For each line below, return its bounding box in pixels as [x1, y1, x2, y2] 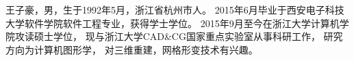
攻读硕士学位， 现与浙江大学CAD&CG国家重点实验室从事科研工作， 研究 [14, 29, 343, 43]
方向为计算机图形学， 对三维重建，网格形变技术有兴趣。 [5, 42, 258, 56]
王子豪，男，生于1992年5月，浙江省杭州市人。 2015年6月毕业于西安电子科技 [5, 3, 344, 16]
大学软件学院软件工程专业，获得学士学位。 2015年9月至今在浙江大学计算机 [5, 16, 340, 30]
